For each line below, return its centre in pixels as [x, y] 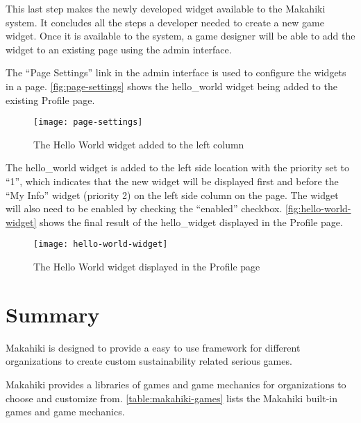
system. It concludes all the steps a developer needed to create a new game [165, 22]
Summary [53, 314]
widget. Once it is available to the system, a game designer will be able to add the [180, 36]
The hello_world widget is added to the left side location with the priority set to [178, 167]
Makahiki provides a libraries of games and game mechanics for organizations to [176, 384]
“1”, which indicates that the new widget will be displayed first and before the [172, 181]
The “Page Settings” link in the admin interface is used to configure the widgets [176, 72]
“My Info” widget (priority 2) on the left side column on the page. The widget [172, 195]
